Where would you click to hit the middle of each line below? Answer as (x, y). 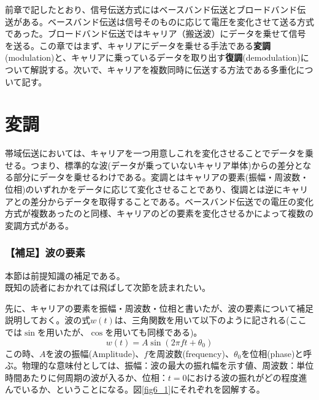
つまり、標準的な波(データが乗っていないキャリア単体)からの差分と (167, 165)
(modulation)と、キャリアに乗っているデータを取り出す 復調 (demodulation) (153, 57)
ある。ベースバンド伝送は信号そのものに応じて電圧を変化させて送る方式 (168, 21)
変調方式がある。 (39, 225)
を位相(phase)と (272, 353)
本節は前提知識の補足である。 (65, 275)
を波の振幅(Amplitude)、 (95, 353)
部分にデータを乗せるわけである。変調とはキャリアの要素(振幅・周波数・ (161, 177)
